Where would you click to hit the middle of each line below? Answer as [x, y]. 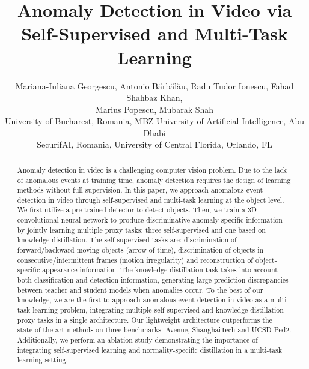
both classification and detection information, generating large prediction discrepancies [153, 280]
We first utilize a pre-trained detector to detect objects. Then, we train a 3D [137, 210]
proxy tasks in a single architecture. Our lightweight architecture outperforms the [145, 319]
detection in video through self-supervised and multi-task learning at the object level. [151, 199]
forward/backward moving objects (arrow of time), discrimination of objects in [140, 250]
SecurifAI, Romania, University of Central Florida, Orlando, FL [154, 144]
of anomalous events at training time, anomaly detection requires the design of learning [154, 180]
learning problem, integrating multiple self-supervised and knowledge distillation [158, 310]
